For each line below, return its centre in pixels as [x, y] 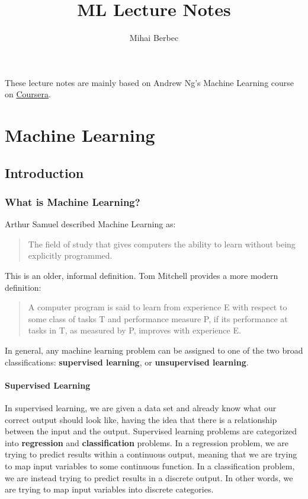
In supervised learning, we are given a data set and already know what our [141, 408]
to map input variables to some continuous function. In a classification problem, [150, 465]
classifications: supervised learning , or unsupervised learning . [127, 362]
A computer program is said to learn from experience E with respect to [158, 307]
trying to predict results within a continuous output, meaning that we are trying [151, 454]
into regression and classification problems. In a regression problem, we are [147, 442]
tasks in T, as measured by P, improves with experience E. [134, 330]
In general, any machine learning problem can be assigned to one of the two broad [154, 350]
